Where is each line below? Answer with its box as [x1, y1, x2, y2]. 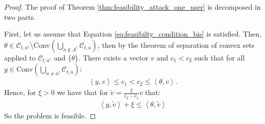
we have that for [57, 87, 108, 98]
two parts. [4, 11, 36, 22]
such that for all [194, 52, 245, 63]
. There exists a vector [78, 52, 149, 63]
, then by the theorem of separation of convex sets [97, 39, 255, 50]
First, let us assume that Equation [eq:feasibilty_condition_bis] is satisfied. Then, [4, 28, 261, 39]
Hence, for [4, 87, 36, 98]
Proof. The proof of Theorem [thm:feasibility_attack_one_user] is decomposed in [4, 2, 261, 12]
